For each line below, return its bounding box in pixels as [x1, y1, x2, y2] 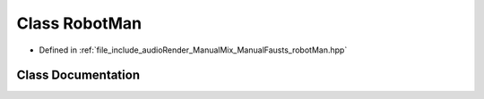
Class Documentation [16, 68, 141, 83]
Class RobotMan [16, 13, 143, 33]
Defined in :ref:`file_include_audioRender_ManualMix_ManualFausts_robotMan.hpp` [39, 45, 348, 55]
